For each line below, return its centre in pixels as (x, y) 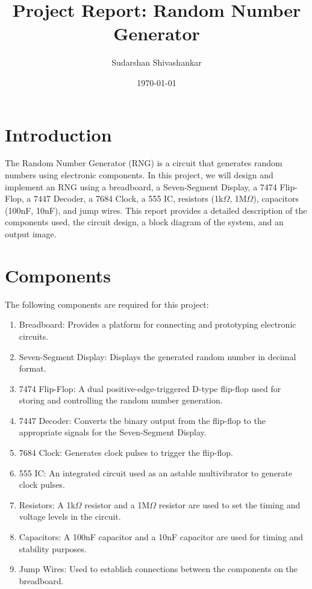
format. (33, 368)
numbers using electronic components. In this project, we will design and (139, 175)
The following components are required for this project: (107, 304)
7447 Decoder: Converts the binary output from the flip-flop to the (142, 420)
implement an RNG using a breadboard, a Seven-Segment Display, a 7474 (141, 186)
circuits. (34, 336)
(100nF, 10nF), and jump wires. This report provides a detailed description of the (156, 210)
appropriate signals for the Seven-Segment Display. (113, 432)
